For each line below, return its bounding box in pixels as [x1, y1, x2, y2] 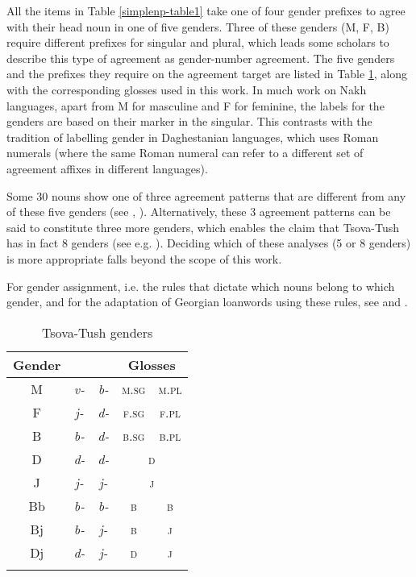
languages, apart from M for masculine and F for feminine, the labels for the [6, 97, 385, 114]
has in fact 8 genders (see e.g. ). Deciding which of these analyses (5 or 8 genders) [6, 235, 411, 251]
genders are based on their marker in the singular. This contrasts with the [6, 113, 372, 130]
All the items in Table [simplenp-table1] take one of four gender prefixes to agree [6, 2, 406, 19]
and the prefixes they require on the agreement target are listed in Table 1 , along [6, 65, 407, 82]
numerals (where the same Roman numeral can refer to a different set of [6, 144, 364, 161]
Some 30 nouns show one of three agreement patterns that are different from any [6, 187, 406, 204]
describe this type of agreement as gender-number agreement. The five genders [6, 49, 395, 66]
